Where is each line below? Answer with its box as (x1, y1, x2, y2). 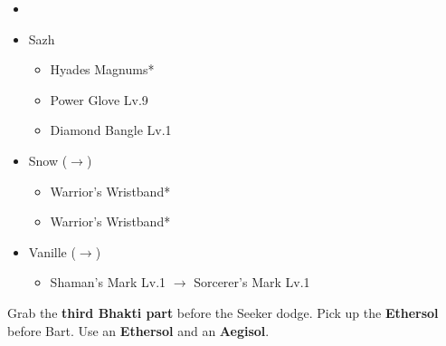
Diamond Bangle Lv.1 (50, 120, 172, 139)
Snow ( (28, 150, 68, 169)
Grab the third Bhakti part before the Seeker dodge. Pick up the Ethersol (7, 303, 439, 322)
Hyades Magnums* (50, 60, 155, 79)
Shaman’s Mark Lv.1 (50, 273, 166, 292)
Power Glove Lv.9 (50, 90, 148, 109)
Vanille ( (28, 242, 76, 261)
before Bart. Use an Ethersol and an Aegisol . (7, 321, 270, 340)
